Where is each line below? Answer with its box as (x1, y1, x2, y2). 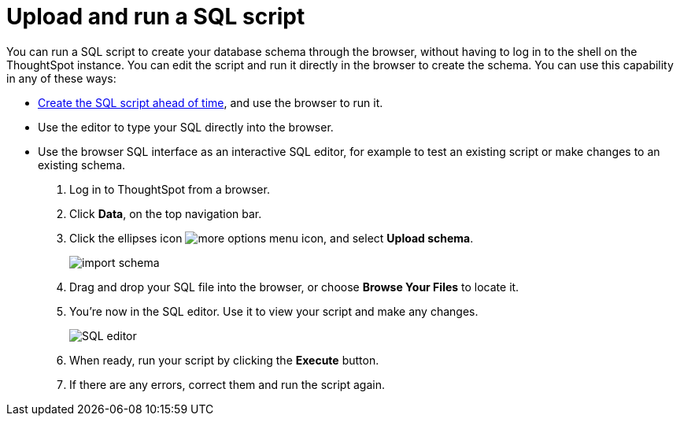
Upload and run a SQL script (6, 3, 305, 30)
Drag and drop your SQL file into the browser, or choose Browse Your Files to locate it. (69, 279, 519, 294)
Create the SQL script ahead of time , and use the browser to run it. (38, 95, 383, 109)
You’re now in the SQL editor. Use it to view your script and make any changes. (69, 304, 479, 318)
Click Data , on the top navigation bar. (69, 206, 262, 220)
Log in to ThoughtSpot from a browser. (69, 182, 270, 196)
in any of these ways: (6, 71, 116, 85)
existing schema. (38, 157, 126, 172)
